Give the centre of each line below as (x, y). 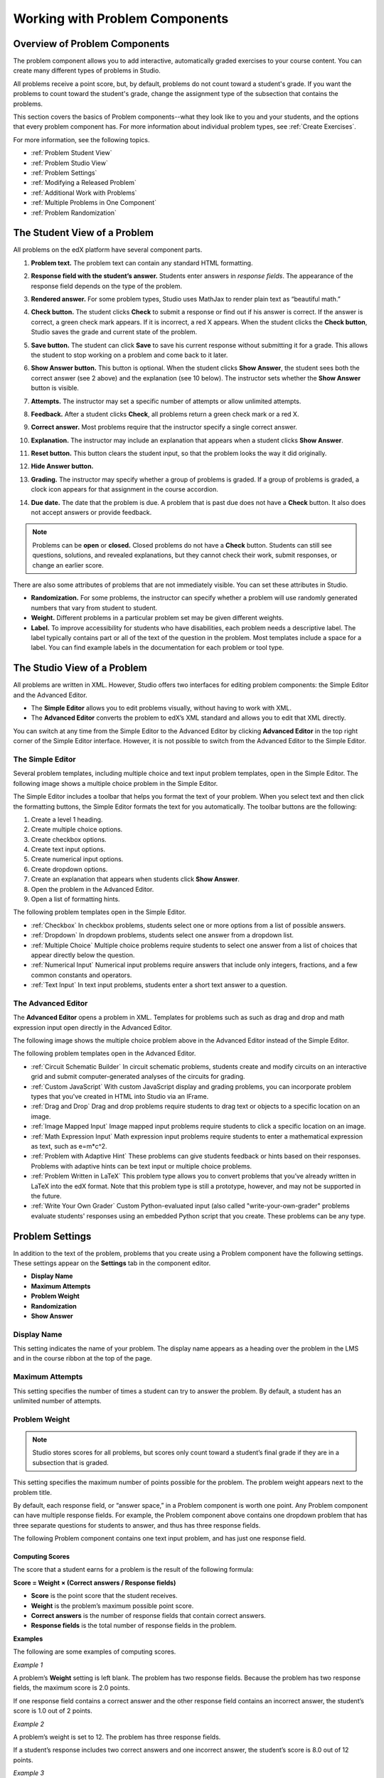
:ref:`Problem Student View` (71, 153)
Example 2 (29, 1724)
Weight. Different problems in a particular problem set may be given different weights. (157, 618)
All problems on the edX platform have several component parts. (108, 250)
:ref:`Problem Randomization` (74, 213)
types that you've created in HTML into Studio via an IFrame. (120, 1097)
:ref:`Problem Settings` (64, 172)
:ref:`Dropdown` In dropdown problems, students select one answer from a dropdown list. (162, 935)
